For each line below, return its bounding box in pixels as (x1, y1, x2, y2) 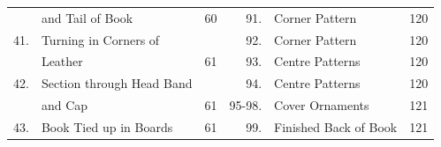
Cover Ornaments (274, 96, 369, 114)
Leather (41, 52, 83, 70)
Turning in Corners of (41, 30, 160, 48)
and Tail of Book (41, 8, 133, 26)
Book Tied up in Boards (41, 117, 173, 136)
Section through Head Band (41, 74, 193, 92)
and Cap (41, 96, 88, 114)
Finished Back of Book (274, 117, 398, 136)
